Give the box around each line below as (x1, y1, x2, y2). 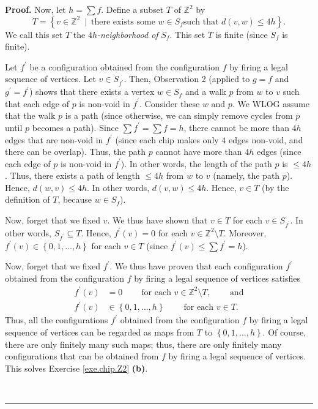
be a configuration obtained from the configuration (29, 60, 220, 73)
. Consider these (139, 97, 200, 110)
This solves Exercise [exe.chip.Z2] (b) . (5, 361, 148, 374)
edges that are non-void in (5, 133, 103, 146)
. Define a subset (101, 3, 164, 15)
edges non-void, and (229, 133, 303, 146)
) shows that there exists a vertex (29, 85, 155, 98)
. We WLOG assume (232, 97, 309, 110)
